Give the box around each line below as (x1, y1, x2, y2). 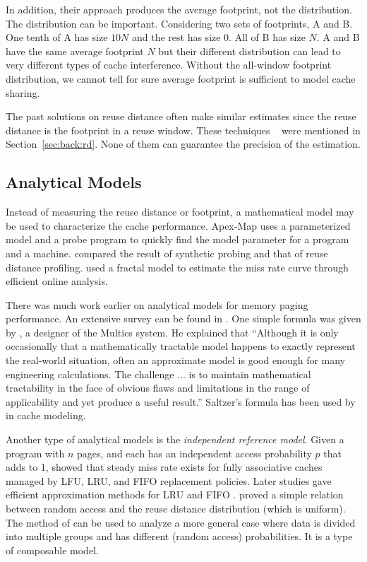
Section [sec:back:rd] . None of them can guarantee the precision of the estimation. (6, 136, 361, 151)
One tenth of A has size (6, 30, 108, 45)
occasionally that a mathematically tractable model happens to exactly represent (6, 339, 356, 353)
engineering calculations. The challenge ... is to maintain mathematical (6, 366, 311, 381)
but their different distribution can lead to (158, 43, 341, 58)
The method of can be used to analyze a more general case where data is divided (6, 515, 356, 529)
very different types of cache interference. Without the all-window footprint (6, 57, 332, 72)
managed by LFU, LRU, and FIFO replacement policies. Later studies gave (6, 473, 332, 488)
